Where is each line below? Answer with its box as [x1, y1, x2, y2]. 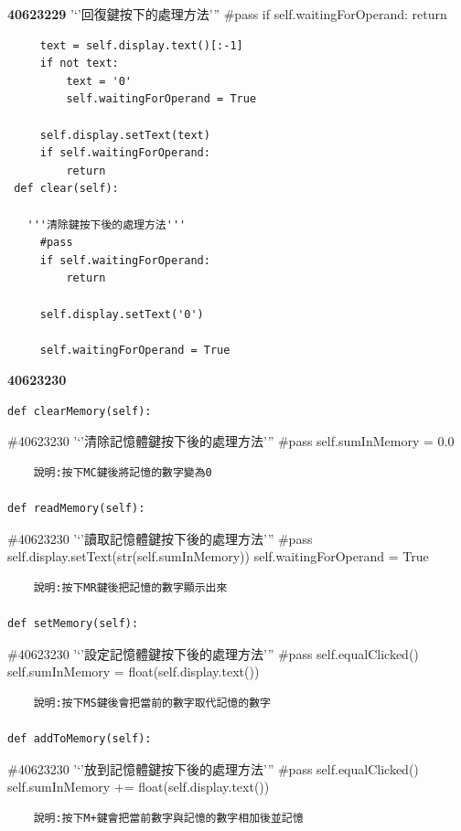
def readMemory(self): [7, 502, 145, 516]
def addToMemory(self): [7, 732, 152, 746]
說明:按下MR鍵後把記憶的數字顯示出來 [33, 581, 228, 595]
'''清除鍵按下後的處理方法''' [27, 218, 187, 231]
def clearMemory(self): [7, 404, 152, 418]
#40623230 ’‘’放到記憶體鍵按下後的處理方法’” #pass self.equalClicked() [7, 759, 419, 778]
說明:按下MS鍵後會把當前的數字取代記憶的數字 [33, 697, 271, 709]
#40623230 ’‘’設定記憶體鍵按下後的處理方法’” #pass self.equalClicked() [7, 644, 419, 663]
